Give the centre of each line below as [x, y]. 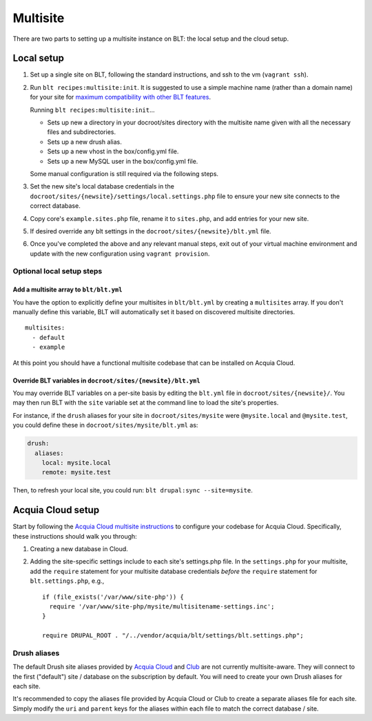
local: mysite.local [76, 462]
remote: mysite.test [76, 472]
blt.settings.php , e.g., [67, 581]
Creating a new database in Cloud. [79, 549]
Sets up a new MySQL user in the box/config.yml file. [123, 161]
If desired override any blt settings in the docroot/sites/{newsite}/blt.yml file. [151, 231]
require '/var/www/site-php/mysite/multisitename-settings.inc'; [162, 606]
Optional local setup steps [58, 271]
